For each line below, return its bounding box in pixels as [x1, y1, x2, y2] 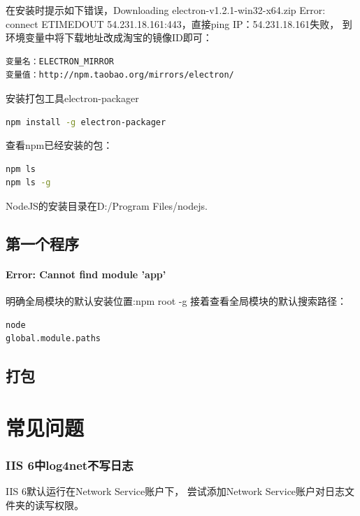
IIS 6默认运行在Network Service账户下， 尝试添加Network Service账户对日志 [6, 484, 345, 499]
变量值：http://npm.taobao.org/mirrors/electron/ [6, 70, 234, 80]
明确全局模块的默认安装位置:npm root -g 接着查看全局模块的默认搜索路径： [6, 294, 347, 308]
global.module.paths [6, 334, 101, 344]
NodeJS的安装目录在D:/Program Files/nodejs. [6, 198, 208, 213]
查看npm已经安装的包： [6, 138, 113, 152]
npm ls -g [6, 178, 51, 188]
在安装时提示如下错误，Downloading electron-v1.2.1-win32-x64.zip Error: [6, 3, 326, 17]
